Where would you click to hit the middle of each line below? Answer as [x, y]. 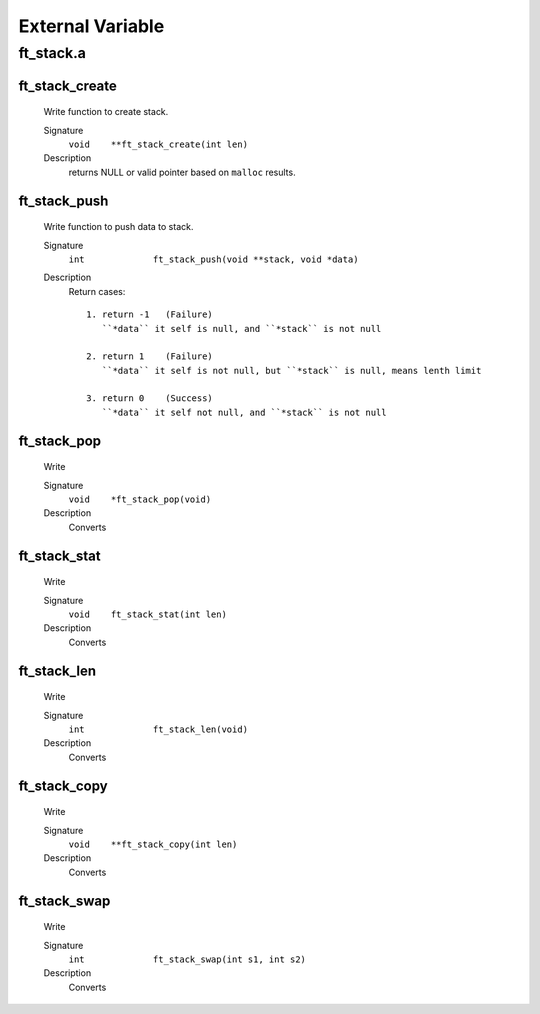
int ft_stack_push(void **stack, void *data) [213, 259]
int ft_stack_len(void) [158, 729]
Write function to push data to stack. [118, 227]
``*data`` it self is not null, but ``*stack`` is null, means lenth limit [291, 370]
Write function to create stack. [106, 112]
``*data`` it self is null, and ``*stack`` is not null [241, 328]
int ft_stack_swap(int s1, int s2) [187, 959]
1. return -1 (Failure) [150, 314]
